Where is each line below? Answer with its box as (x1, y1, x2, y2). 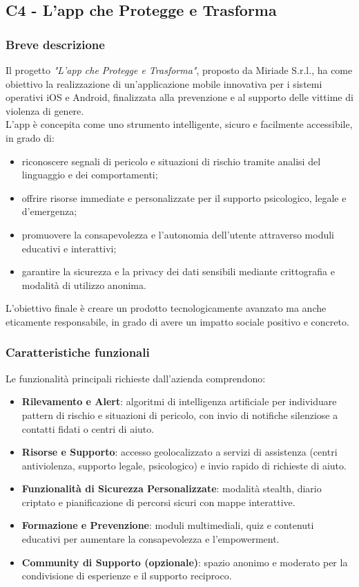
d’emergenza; (21, 204, 77, 218)
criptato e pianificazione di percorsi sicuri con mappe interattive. (21, 494, 295, 509)
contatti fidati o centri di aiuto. (21, 421, 155, 436)
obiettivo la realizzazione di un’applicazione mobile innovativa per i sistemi (6, 76, 322, 91)
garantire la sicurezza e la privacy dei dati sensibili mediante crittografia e (21, 264, 335, 279)
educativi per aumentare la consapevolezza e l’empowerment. (21, 532, 280, 546)
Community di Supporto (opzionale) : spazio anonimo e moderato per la (21, 555, 348, 569)
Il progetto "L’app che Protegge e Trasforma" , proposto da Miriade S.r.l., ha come (6, 63, 353, 77)
